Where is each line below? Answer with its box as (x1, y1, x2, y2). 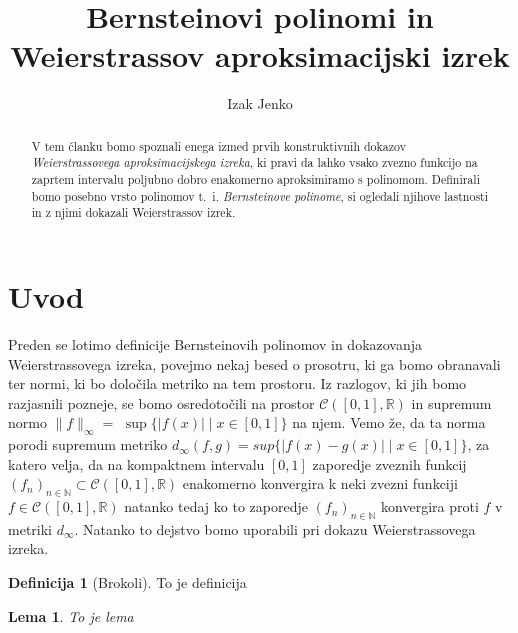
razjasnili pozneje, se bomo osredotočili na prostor (8, 392, 315, 413)
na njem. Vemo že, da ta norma (292, 412, 486, 433)
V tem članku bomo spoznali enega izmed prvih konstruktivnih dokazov (31, 137, 406, 154)
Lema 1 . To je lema (8, 605, 134, 626)
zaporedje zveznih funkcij (312, 453, 467, 474)
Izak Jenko (227, 93, 293, 114)
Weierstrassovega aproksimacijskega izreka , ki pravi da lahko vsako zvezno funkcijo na (31, 154, 478, 171)
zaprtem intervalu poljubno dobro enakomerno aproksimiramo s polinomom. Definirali (31, 171, 480, 188)
